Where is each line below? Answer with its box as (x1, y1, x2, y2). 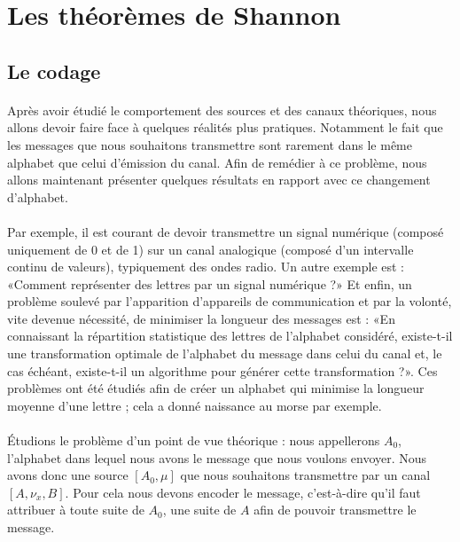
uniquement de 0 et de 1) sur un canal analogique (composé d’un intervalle (7, 240, 414, 258)
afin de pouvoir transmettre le (253, 500, 417, 519)
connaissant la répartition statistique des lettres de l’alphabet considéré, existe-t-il (7, 326, 453, 345)
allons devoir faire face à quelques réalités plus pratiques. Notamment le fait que (7, 118, 443, 137)
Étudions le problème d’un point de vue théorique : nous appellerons (7, 431, 380, 450)
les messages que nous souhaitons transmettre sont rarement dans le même (7, 135, 413, 153)
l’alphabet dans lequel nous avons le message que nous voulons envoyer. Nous (7, 448, 427, 467)
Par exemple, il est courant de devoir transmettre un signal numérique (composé (7, 222, 444, 240)
